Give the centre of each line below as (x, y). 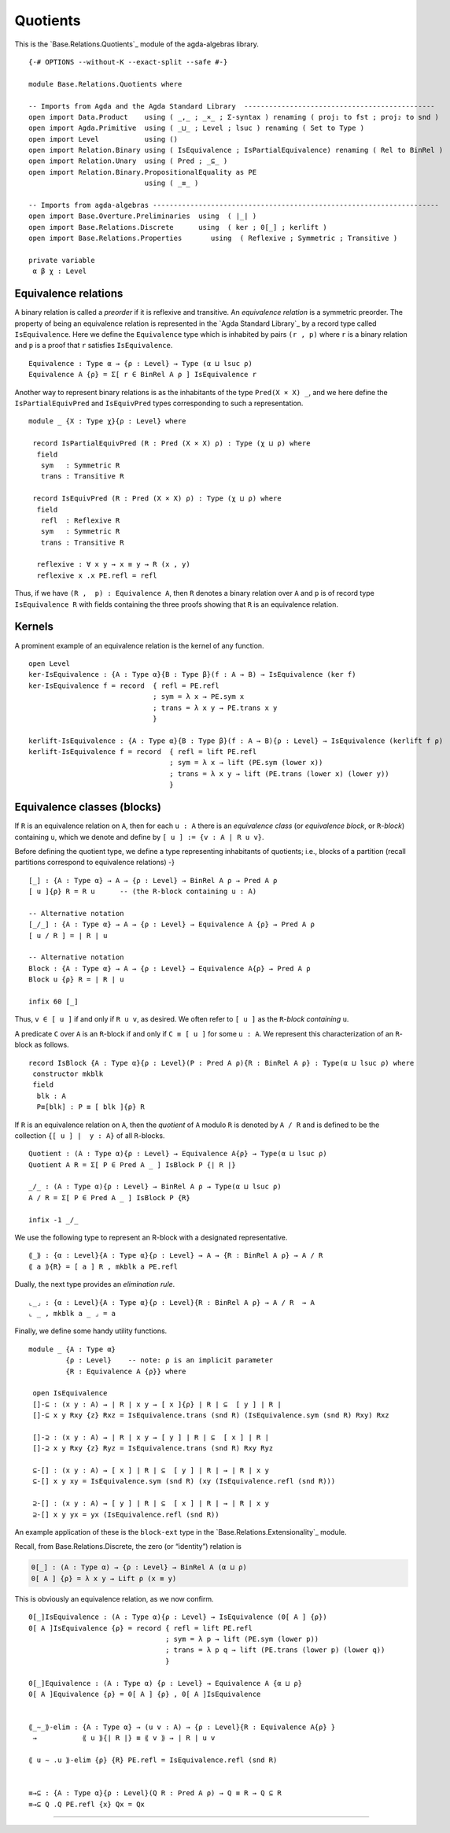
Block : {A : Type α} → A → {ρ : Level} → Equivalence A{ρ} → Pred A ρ (170, 968)
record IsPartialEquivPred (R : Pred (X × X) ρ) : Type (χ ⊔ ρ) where (172, 443)
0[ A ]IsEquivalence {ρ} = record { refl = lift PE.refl (141, 1628)
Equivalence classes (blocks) (88, 807)
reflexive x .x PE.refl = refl (97, 575)
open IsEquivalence (70, 1393)
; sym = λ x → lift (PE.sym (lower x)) (246, 763)
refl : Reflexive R (80, 520)
